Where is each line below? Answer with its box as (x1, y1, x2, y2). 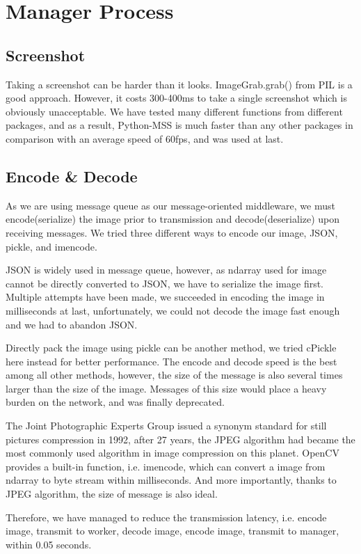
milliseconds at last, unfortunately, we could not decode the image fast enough (6, 303, 340, 317)
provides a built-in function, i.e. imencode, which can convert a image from (6, 459, 326, 473)
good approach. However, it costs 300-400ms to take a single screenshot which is (6, 90, 347, 105)
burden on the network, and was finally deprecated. (6, 395, 225, 409)
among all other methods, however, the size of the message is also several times (6, 367, 343, 382)
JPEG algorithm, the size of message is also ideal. (6, 486, 218, 501)
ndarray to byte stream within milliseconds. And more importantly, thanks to (6, 473, 337, 487)
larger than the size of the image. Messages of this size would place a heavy (6, 381, 327, 395)
